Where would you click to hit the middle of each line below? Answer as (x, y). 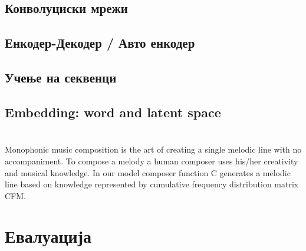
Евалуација (48, 236)
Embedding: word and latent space (113, 112)
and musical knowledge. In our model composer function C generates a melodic (148, 172)
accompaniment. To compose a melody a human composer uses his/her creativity (152, 161)
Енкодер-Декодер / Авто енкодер (100, 43)
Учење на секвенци (61, 77)
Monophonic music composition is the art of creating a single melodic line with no (153, 149)
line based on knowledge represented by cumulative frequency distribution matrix (152, 184)
